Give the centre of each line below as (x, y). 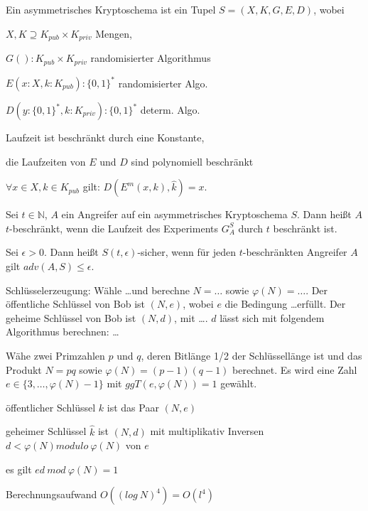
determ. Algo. (170, 109)
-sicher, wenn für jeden (187, 252)
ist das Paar (133, 407)
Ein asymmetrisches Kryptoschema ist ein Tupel (111, 9)
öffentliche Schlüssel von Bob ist (76, 304)
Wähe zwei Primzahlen (55, 355)
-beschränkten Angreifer (295, 252)
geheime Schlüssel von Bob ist (71, 317)
